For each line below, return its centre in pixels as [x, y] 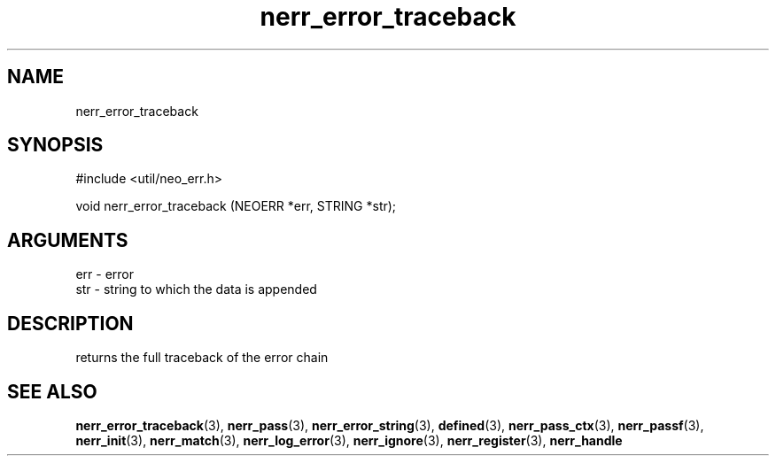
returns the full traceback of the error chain [202, 358]
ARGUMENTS [68, 240]
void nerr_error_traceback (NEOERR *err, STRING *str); [236, 206]
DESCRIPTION [70, 323]
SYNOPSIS [55, 145]
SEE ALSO [52, 391]
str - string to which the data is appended [196, 289]
